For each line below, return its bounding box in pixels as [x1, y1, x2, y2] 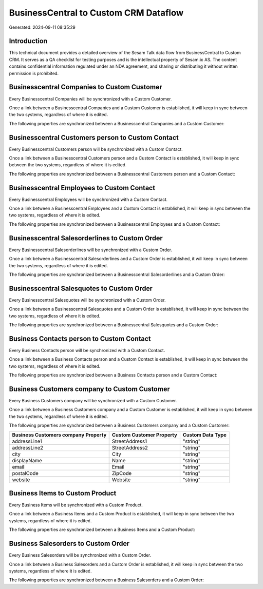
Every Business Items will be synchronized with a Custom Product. [9, 502, 143, 508]
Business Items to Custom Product [9, 489, 116, 497]
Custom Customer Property [112, 432, 177, 438]
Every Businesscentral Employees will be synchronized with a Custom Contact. [9, 196, 168, 202]
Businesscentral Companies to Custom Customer [9, 83, 163, 91]
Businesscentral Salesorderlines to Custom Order [9, 234, 163, 242]
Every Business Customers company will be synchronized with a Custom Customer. [9, 398, 177, 403]
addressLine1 [12, 438, 42, 445]
